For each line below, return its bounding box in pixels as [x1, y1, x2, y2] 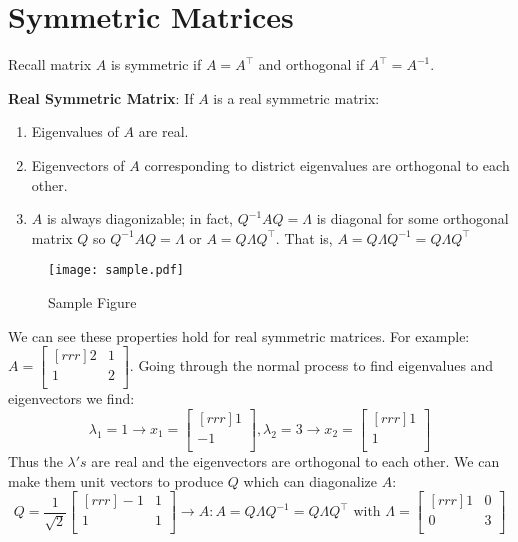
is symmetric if [110, 54, 202, 75]
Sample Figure [48, 291, 137, 312]
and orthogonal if [258, 54, 365, 75]
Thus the [8, 450, 63, 471]
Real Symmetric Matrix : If [8, 87, 194, 108]
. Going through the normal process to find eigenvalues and [129, 355, 494, 376]
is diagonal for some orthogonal [316, 208, 509, 229]
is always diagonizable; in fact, [46, 208, 234, 229]
